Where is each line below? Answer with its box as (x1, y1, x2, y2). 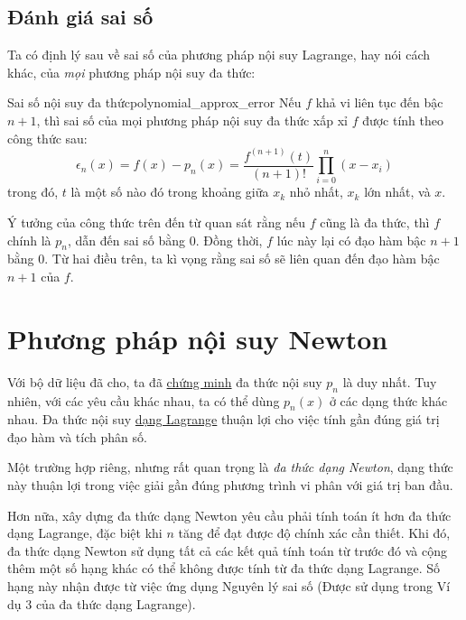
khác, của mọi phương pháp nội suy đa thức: (7, 62, 256, 81)
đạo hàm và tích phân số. (7, 427, 147, 446)
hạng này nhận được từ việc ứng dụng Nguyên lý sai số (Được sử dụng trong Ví (7, 577, 451, 596)
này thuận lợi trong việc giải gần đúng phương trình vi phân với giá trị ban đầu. (7, 476, 453, 495)
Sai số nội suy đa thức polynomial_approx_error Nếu (7, 93, 302, 112)
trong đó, (7, 182, 59, 201)
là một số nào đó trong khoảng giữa (70, 182, 269, 201)
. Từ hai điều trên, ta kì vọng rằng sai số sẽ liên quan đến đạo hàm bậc (44, 249, 440, 268)
